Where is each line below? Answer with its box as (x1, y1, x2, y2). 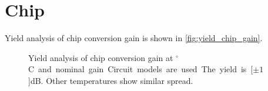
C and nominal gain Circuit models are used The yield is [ (28, 63, 253, 75)
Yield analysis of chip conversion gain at (28, 51, 173, 63)
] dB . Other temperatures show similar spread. (28, 74, 193, 86)
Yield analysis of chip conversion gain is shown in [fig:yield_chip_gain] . (5, 32, 263, 44)
